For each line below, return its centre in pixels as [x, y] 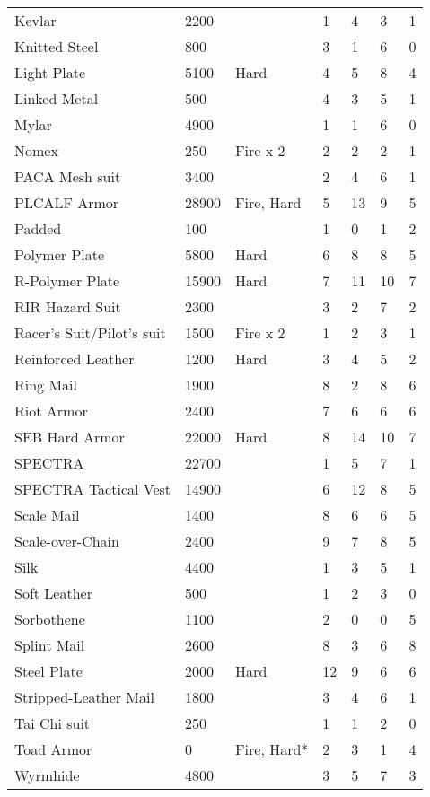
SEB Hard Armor [70, 437]
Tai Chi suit [53, 723]
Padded [38, 228]
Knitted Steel [57, 46]
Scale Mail [47, 515]
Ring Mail [46, 385]
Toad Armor [53, 749]
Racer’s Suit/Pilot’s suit [90, 333]
